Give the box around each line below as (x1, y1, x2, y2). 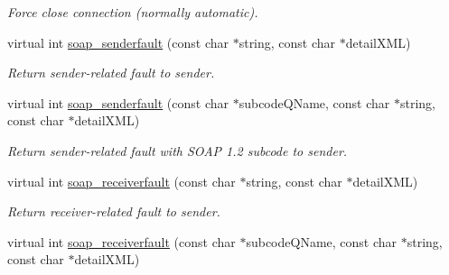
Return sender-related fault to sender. (7, 63, 215, 82)
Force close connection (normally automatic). (7, 3, 258, 21)
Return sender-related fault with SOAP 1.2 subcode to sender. (7, 141, 348, 160)
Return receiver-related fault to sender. (7, 202, 220, 221)
